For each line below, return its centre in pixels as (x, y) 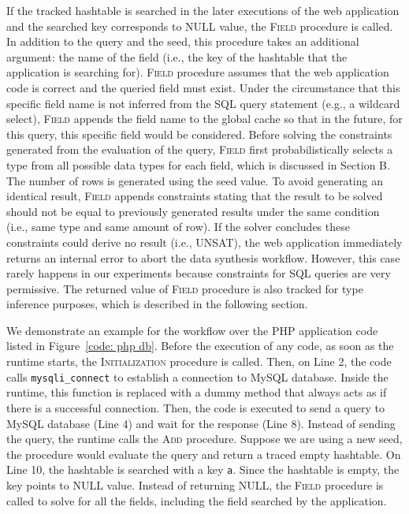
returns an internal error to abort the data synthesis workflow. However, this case (203, 257)
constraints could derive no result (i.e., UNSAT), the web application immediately (204, 242)
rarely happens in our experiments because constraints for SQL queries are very (199, 273)
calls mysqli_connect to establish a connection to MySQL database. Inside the (197, 376)
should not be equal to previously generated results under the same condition (193, 211)
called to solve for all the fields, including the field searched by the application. (197, 500)
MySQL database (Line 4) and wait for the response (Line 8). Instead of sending (201, 423)
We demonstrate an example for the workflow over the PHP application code (192, 330)
